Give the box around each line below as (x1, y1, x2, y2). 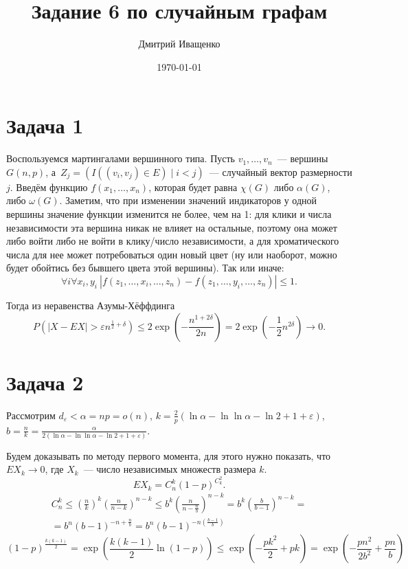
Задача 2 (6, 368, 84, 396)
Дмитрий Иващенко (138, 36, 220, 51)
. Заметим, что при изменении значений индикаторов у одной (59, 193, 317, 208)
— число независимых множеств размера (83, 462, 256, 476)
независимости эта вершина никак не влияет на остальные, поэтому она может (6, 220, 337, 234)
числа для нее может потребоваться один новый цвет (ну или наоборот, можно (6, 247, 337, 261)
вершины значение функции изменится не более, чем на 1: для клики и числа (6, 207, 332, 221)
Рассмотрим (6, 408, 56, 422)
